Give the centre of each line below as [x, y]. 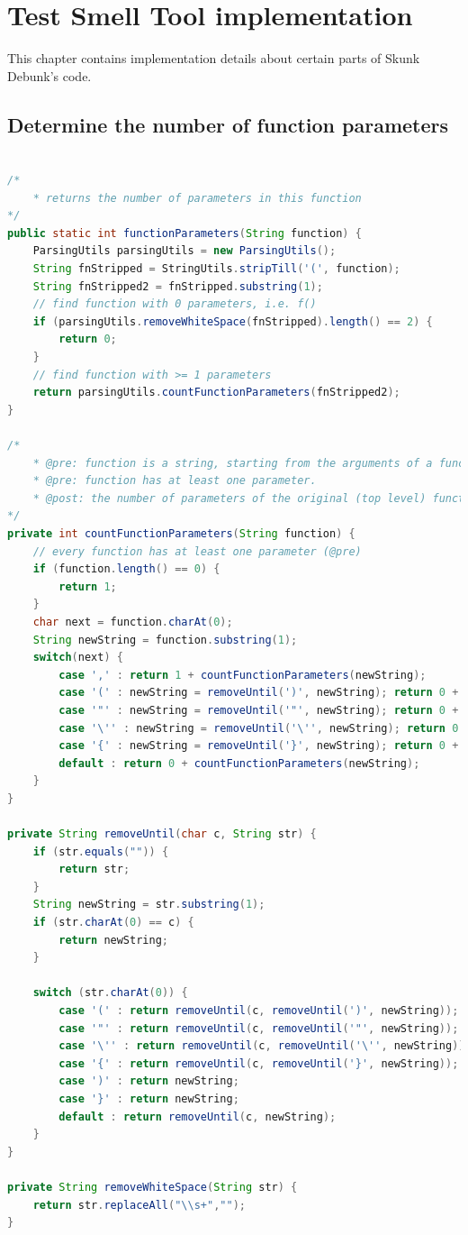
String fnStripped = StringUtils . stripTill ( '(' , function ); [216, 269]
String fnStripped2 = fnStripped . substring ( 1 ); [178, 286]
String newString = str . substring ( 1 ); [149, 905]
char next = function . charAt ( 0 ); [133, 622]
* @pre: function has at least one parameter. [175, 481]
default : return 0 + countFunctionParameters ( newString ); [239, 763]
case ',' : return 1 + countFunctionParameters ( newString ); [243, 675]
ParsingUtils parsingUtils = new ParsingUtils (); [184, 251]
